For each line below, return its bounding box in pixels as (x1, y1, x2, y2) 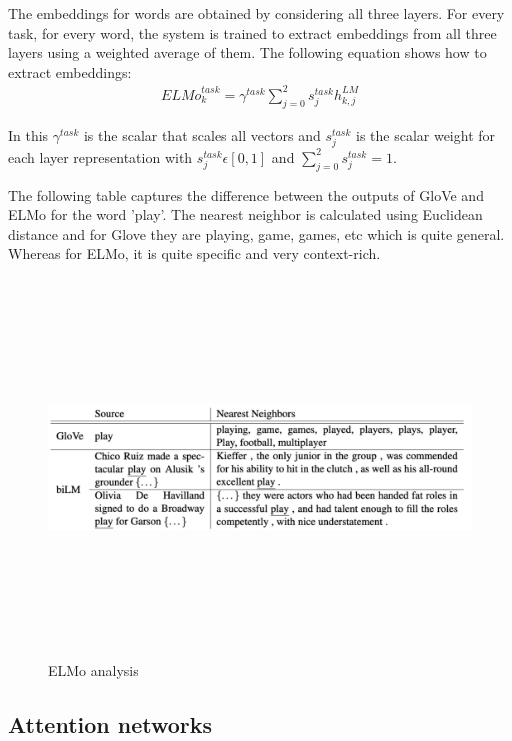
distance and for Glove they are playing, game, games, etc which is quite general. (8, 223, 505, 244)
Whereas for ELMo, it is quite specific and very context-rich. (8, 243, 381, 264)
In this (8, 124, 49, 145)
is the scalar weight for (355, 124, 496, 145)
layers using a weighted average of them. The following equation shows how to (8, 42, 487, 63)
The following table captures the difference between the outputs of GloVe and (8, 184, 484, 205)
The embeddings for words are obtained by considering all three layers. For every (8, 3, 505, 23)
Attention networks (8, 708, 213, 739)
